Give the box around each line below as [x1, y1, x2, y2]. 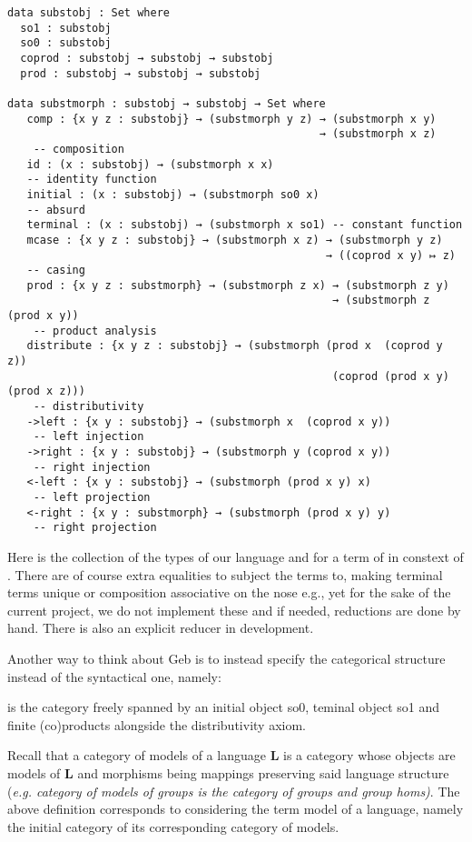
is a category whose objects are [282, 746, 456, 765]
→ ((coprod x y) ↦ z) [325, 248, 456, 262]
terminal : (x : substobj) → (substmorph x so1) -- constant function [26, 218, 463, 232]
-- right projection [33, 521, 157, 535]
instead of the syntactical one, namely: [7, 667, 221, 686]
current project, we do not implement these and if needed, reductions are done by [7, 600, 461, 619]
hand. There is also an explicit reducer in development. [7, 618, 314, 637]
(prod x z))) [7, 385, 85, 398]
